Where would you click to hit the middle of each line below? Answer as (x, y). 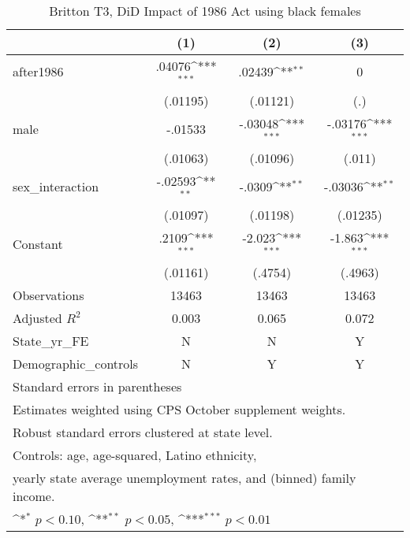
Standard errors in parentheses (97, 387)
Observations (48, 295)
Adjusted (37, 318)
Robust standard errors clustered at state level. (143, 432)
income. (34, 496)
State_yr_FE (51, 341)
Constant (38, 243)
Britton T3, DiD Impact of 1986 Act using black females (205, 11)
